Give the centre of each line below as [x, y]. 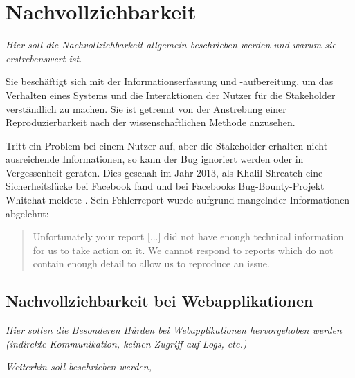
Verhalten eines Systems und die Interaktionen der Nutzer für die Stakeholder [171, 94]
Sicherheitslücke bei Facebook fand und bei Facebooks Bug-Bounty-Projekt [165, 186]
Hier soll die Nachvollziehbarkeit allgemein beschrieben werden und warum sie [171, 45]
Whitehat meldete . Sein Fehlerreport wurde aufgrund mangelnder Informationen [178, 200]
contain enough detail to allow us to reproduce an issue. [151, 263]
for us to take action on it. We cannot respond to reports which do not [183, 250]
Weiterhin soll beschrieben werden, [79, 367]
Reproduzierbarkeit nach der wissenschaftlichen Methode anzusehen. [151, 122]
